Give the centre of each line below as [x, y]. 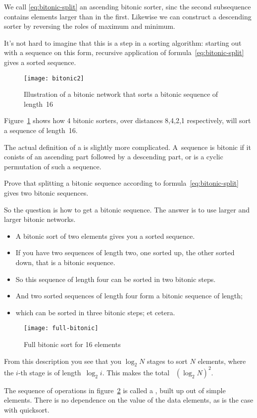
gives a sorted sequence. [40, 62]
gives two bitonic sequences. [46, 192]
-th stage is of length [50, 372]
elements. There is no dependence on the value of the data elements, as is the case [129, 400]
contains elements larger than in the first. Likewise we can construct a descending [128, 16]
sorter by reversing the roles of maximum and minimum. [90, 26]
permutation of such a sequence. [53, 166]
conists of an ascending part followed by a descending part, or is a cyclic [114, 157]
